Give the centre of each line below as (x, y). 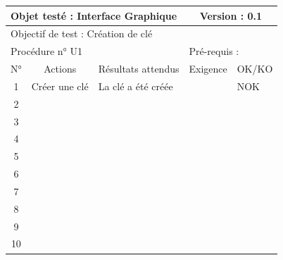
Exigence (208, 69)
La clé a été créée (136, 86)
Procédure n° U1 (46, 51)
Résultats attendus (139, 69)
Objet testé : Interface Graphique (94, 15)
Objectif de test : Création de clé (82, 33)
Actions (60, 69)
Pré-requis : (214, 51)
